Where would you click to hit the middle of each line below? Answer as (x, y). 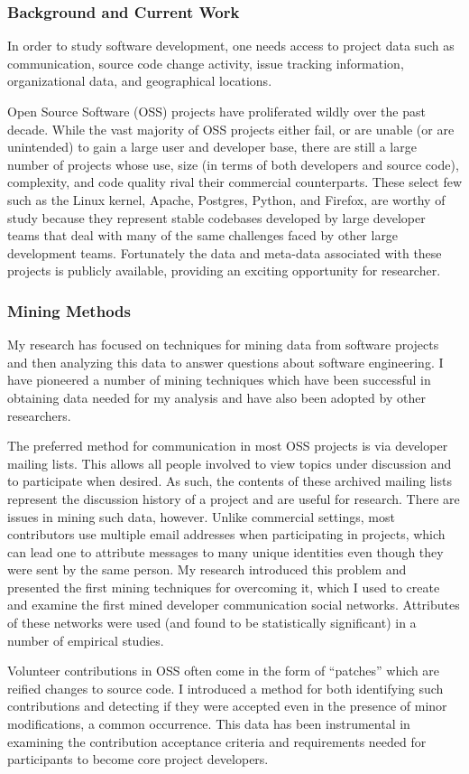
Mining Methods (69, 310)
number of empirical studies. (86, 640)
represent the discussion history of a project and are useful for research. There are (234, 498)
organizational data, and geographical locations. (140, 81)
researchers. (39, 415)
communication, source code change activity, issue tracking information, (206, 63)
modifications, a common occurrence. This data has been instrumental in (209, 724)
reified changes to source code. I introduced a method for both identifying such (225, 688)
